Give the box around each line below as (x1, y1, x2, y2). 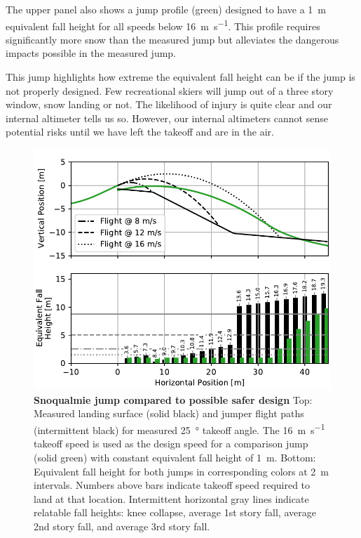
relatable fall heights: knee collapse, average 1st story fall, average (34, 505, 316, 520)
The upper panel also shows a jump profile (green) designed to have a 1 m (6, 2, 326, 16)
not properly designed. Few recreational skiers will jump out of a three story (6, 83, 334, 98)
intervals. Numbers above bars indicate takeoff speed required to (34, 478, 311, 492)
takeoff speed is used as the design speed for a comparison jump (34, 436, 308, 451)
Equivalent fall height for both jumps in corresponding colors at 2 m (34, 464, 329, 478)
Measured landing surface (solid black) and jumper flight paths (34, 406, 304, 421)
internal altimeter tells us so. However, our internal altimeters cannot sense (6, 110, 328, 125)
